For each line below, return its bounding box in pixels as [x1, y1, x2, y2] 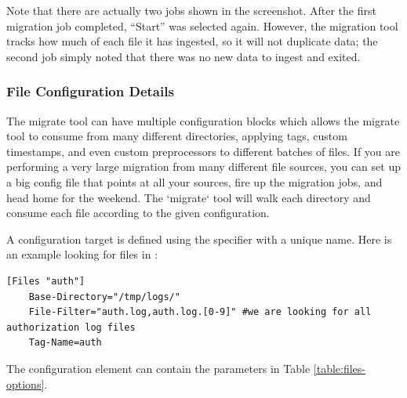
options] [6, 375, 45, 392]
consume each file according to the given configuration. [6, 204, 270, 221]
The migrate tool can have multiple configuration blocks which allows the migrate [6, 112, 400, 128]
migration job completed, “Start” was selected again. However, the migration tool [6, 17, 398, 34]
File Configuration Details [6, 81, 174, 101]
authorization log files [6, 321, 136, 333]
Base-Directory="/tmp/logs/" [28, 291, 180, 302]
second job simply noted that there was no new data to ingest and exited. [6, 48, 361, 64]
